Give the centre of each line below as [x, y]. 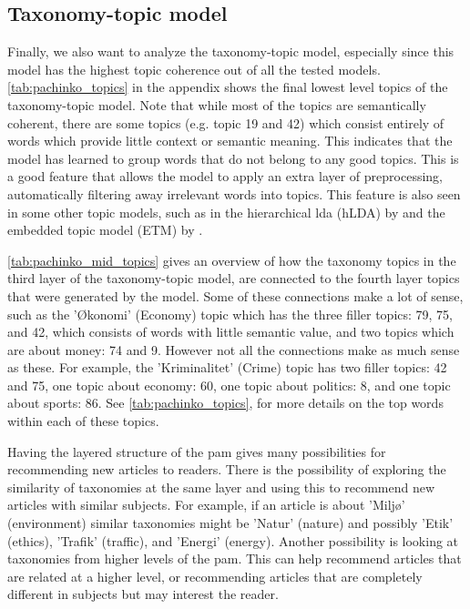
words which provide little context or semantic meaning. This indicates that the [230, 141]
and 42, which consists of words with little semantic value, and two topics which [231, 332]
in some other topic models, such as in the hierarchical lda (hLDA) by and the [226, 212]
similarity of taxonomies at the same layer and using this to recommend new [221, 487]
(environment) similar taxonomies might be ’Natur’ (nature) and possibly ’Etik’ [230, 523]
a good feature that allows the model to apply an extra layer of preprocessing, [225, 176]
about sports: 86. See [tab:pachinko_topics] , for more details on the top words [225, 403]
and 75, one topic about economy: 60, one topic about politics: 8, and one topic [229, 385]
